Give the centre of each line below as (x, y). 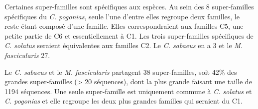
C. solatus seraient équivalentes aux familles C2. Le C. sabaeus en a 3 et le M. (124, 45)
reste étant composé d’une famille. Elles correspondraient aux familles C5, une (124, 26)
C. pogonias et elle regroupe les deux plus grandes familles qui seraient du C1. (124, 101)
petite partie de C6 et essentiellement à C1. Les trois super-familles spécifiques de (129, 35)
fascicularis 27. (27, 55)
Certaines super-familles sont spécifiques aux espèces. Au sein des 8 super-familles (129, 6)
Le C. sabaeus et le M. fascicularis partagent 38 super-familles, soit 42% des (121, 72)
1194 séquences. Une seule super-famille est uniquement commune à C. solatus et (128, 91)
